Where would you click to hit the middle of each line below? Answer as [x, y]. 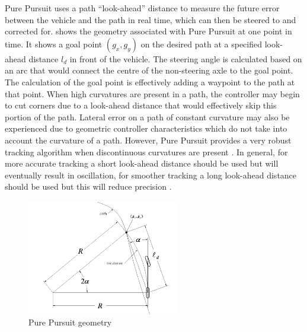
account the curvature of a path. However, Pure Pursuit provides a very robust [148, 140]
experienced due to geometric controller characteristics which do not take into [146, 128]
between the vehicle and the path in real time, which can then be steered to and [151, 19]
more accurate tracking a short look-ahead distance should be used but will [142, 163]
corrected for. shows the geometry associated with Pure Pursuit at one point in [148, 31]
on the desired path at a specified [202, 44]
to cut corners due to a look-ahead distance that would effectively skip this [141, 105]
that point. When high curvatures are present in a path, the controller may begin [152, 93]
